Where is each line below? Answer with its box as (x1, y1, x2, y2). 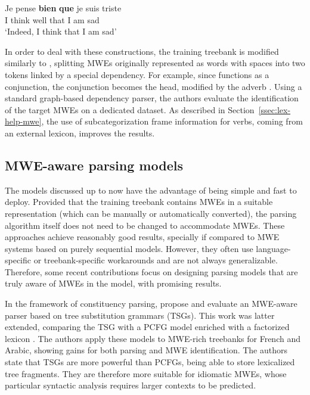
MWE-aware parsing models (5, 155, 183, 174)
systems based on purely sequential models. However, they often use (5, 242, 253, 254)
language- (256, 242, 291, 254)
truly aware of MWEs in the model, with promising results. (5, 277, 222, 290)
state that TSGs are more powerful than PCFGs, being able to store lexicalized (5, 356, 295, 368)
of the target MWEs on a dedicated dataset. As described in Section (5, 103, 255, 116)
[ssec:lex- (258, 103, 291, 116)
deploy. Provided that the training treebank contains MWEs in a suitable (5, 195, 273, 208)
